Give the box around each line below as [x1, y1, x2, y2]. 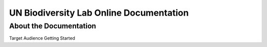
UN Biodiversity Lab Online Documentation [9, 7, 189, 18]
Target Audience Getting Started [9, 35, 75, 41]
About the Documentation [9, 22, 96, 30]
